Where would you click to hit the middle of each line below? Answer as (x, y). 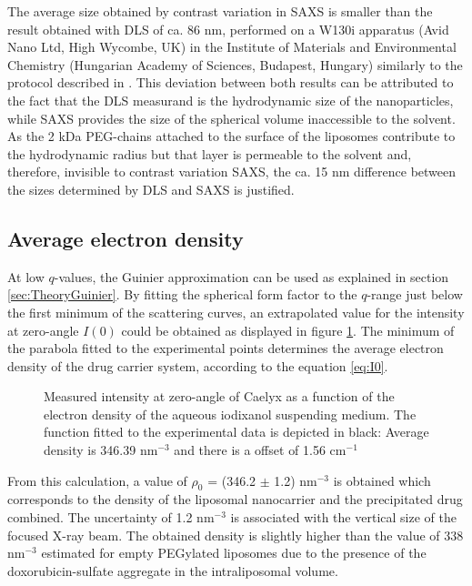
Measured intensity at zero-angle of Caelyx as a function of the (219, 396)
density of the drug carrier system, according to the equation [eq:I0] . (198, 365)
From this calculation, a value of (97, 480)
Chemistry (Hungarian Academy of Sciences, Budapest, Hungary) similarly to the (235, 64)
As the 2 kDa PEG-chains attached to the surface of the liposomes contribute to (231, 136)
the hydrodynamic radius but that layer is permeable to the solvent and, (210, 153)
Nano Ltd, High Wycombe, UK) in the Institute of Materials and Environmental (232, 47)
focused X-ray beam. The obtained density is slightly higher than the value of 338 (236, 535)
